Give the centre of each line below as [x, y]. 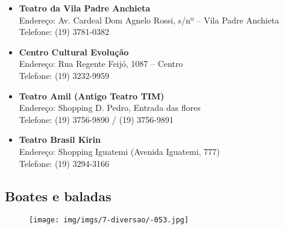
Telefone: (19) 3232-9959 [64, 75]
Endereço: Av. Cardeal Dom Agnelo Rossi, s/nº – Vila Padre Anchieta [149, 20]
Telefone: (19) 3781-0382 [64, 32]
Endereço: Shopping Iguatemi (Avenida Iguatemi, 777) [119, 151]
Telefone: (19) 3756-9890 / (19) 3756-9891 [96, 119]
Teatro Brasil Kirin [60, 140]
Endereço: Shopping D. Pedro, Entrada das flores [110, 108]
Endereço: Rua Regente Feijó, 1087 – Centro [101, 64]
